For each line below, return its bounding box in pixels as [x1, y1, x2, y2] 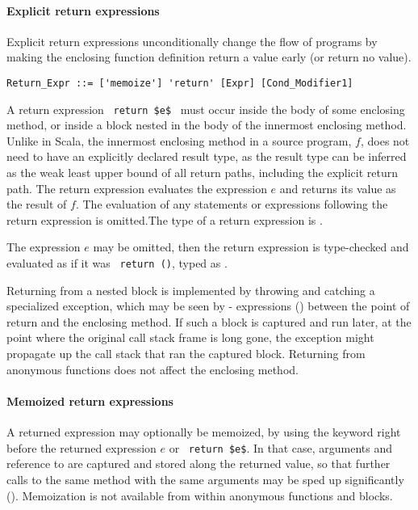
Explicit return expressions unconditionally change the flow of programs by [6, 32, 378, 49]
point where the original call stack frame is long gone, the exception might [6, 329, 374, 346]
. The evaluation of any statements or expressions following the [75, 196, 388, 213]
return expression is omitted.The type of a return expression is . [6, 211, 323, 228]
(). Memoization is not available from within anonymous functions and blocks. [6, 487, 393, 504]
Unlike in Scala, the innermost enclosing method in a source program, [6, 132, 352, 149]
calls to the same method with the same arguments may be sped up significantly [6, 470, 404, 487]
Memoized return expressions [6, 392, 173, 409]
